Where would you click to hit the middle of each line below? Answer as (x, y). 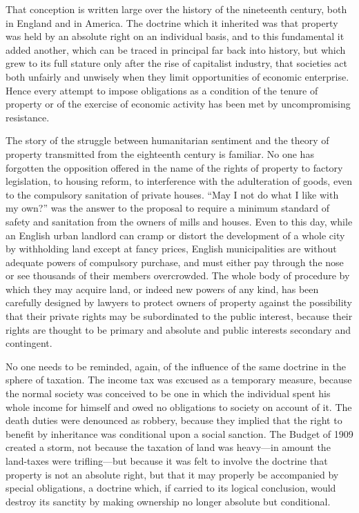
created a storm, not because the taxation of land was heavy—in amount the (168, 447)
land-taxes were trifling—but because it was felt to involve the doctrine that (167, 461)
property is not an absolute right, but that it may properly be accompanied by (172, 474)
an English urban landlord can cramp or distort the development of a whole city (175, 235)
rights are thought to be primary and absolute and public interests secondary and (178, 329)
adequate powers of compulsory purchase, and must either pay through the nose (175, 262)
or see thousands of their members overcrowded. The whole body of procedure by (178, 275)
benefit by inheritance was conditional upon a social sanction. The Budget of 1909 (179, 433)
